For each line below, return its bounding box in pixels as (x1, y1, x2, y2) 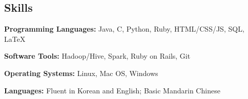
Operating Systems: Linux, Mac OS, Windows (4, 67, 158, 78)
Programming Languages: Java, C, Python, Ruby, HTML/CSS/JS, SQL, (4, 23, 244, 34)
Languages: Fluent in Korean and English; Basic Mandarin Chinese (4, 85, 220, 95)
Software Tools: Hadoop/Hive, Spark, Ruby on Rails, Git (4, 51, 191, 61)
